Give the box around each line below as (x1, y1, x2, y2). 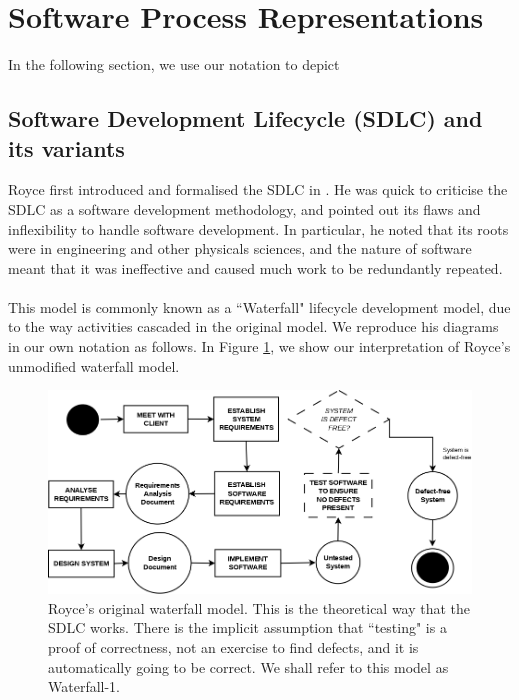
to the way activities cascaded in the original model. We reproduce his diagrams (8, 316, 499, 337)
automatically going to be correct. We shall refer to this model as (48, 656, 449, 677)
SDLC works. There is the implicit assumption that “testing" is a (48, 617, 447, 638)
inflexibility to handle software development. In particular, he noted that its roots (8, 218, 509, 239)
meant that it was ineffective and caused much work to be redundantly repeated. (8, 257, 503, 278)
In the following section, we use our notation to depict (8, 54, 340, 75)
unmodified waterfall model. (8, 355, 180, 376)
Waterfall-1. (48, 676, 121, 697)
